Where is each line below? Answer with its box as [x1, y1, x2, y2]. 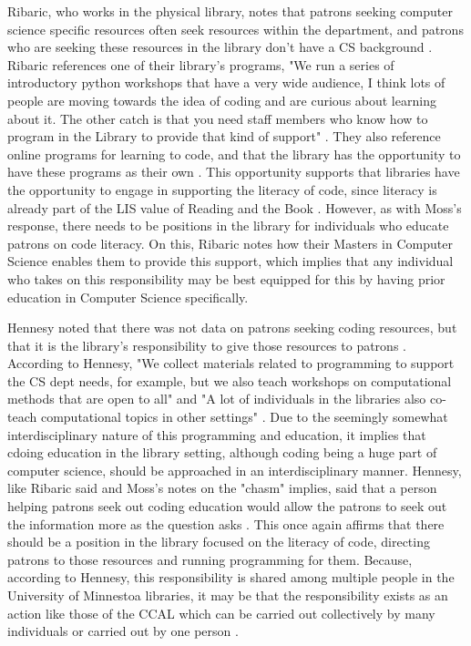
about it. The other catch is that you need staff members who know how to [7, 108, 428, 128]
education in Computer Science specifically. [7, 287, 249, 306]
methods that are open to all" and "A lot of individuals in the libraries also [7, 389, 426, 408]
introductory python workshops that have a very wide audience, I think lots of [7, 73, 445, 92]
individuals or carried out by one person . [7, 621, 239, 641]
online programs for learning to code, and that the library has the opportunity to [7, 144, 461, 163]
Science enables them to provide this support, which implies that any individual [7, 251, 454, 271]
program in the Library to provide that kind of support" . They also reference [7, 127, 441, 146]
